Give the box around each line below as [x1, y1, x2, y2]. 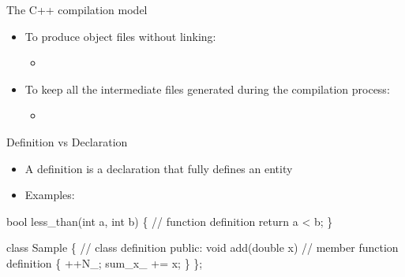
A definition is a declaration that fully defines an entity [24, 160, 293, 176]
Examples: [24, 187, 75, 203]
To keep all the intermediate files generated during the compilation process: [24, 80, 390, 97]
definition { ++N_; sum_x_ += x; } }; [6, 254, 203, 271]
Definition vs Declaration [6, 133, 128, 150]
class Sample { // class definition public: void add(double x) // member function [6, 239, 399, 256]
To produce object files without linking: [24, 28, 216, 44]
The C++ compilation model [6, 2, 148, 17]
